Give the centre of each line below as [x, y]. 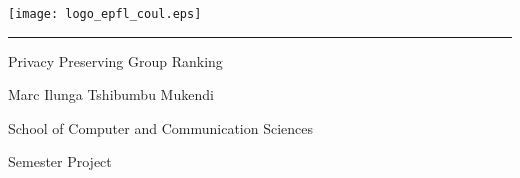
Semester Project [60, 161]
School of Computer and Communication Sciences [161, 127]
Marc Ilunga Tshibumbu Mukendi [111, 94]
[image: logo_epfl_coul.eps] [105, 14]
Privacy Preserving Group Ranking [115, 60]
